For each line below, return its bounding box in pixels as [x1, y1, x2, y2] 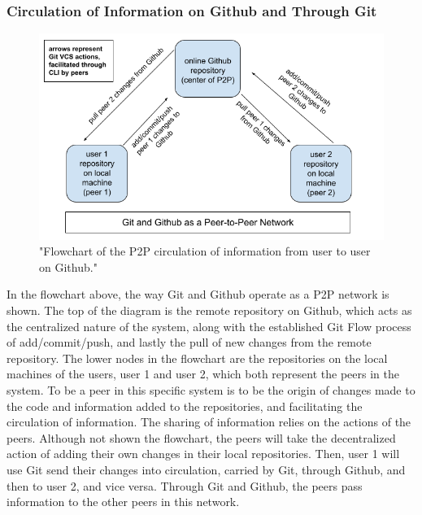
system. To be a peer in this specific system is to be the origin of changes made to [7, 381, 415, 398]
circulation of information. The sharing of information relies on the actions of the [7, 413, 411, 430]
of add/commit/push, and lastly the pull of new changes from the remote [7, 334, 372, 351]
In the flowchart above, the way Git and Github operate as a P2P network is [7, 286, 389, 303]
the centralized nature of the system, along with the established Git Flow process [7, 317, 411, 334]
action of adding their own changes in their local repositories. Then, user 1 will [7, 445, 400, 462]
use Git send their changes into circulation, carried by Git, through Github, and [7, 460, 406, 478]
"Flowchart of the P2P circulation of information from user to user [39, 242, 371, 260]
